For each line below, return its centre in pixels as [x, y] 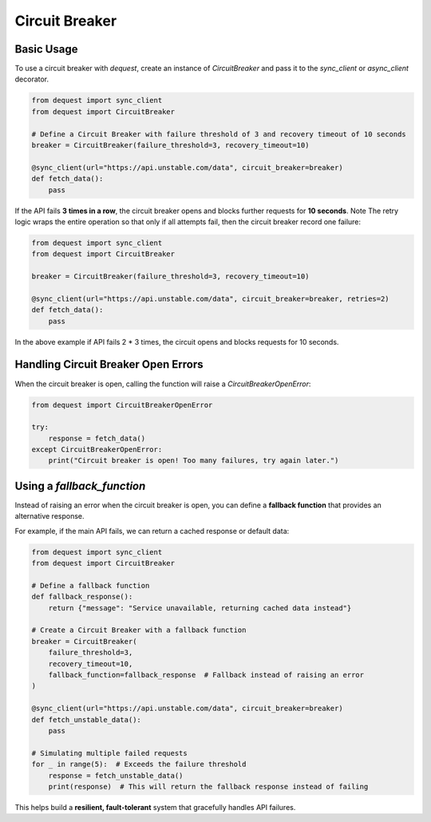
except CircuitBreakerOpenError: [97, 450]
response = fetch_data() [97, 438]
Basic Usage [46, 49]
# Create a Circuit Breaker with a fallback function [139, 630]
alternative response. [49, 516]
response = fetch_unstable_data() [116, 775]
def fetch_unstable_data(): [86, 719]
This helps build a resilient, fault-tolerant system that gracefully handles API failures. [155, 807]
